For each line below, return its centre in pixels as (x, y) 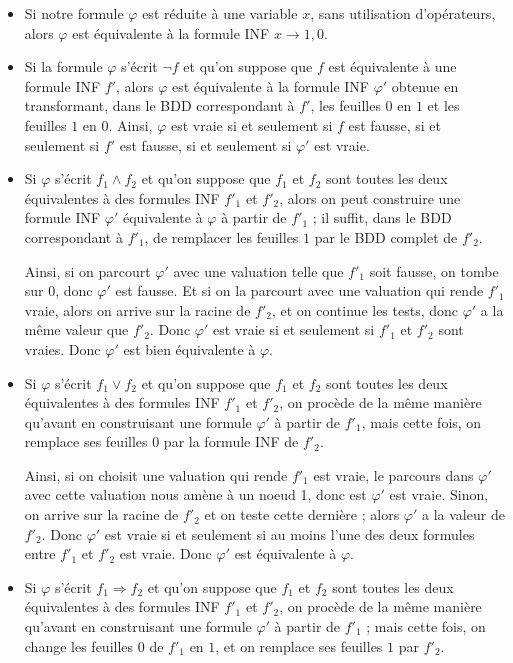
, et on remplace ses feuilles (299, 645)
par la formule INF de (231, 441)
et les (443, 105)
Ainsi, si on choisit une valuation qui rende (156, 474)
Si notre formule (74, 13)
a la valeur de (463, 514)
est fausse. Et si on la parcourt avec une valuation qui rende (299, 290)
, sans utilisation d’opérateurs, (403, 13)
